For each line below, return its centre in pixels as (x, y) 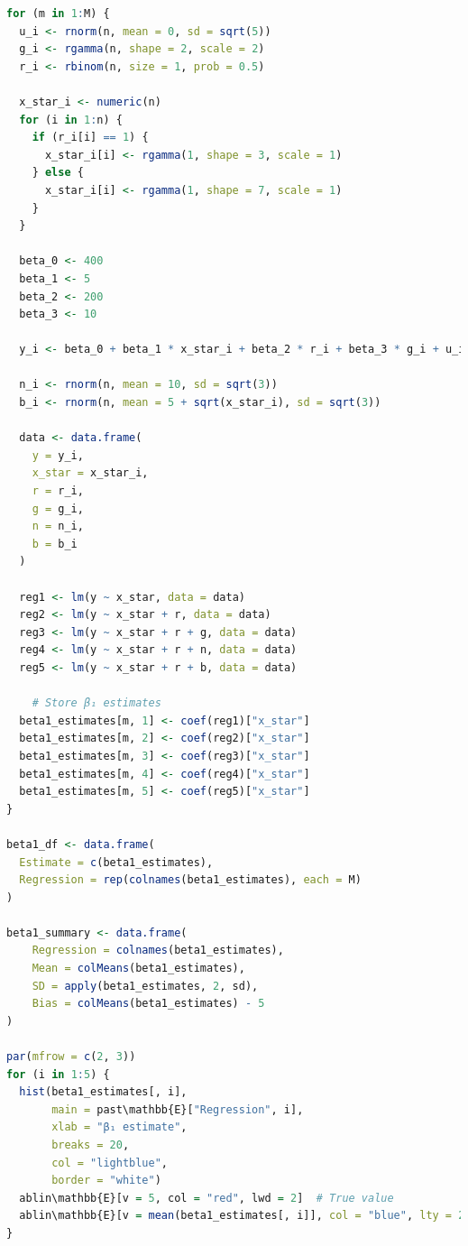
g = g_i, (58, 508)
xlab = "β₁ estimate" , (119, 1127)
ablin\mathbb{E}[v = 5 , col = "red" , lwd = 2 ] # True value (206, 1198)
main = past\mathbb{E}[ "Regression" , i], (178, 1109)
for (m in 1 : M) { (58, 14)
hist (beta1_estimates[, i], (103, 1092)
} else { (58, 173)
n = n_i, (58, 526)
